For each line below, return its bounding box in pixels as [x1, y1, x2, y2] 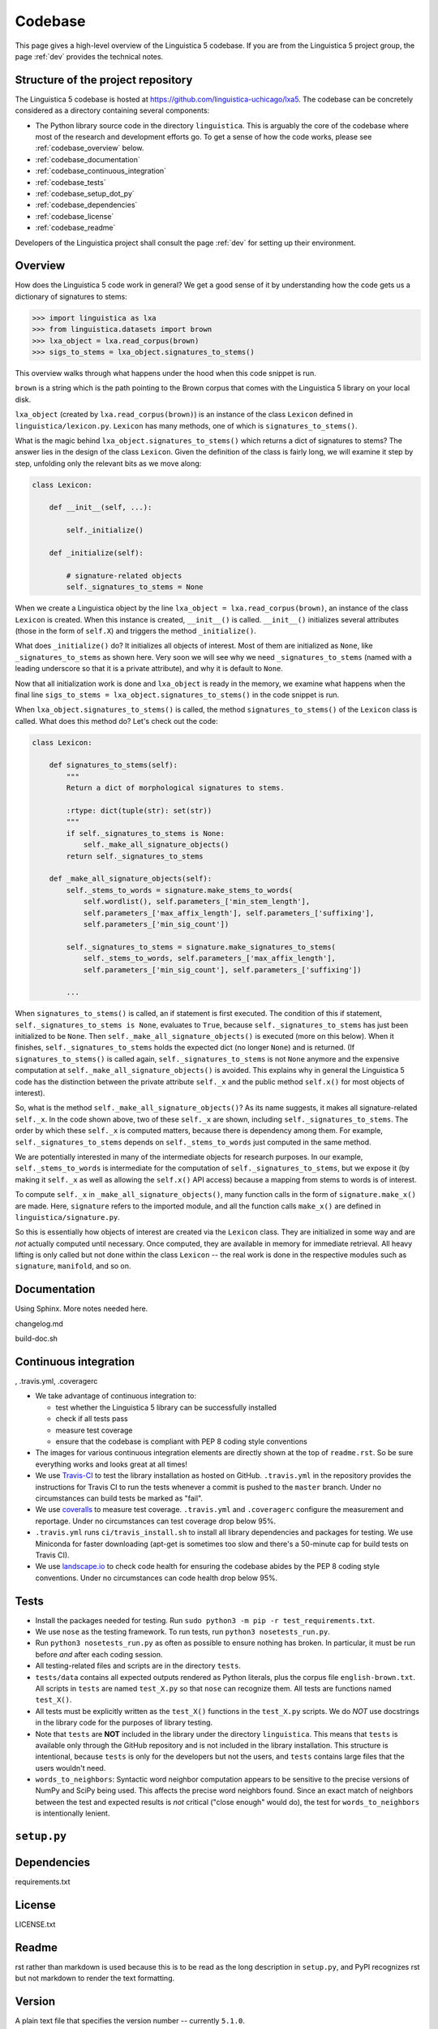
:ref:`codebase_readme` [35, 223, 116, 233]
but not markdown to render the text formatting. [15, 1973, 175, 1984]
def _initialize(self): [49, 549, 144, 558]
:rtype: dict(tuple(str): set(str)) [66, 806, 213, 816]
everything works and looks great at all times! [35, 1459, 188, 1469]
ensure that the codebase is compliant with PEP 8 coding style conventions [55, 1437, 307, 1446]
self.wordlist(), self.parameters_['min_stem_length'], [83, 897, 311, 907]
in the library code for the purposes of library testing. [35, 1717, 213, 1728]
